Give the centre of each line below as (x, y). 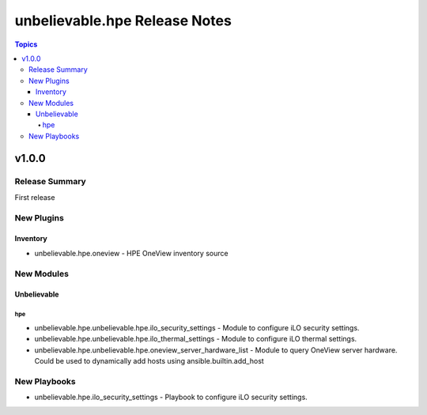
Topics (26, 44)
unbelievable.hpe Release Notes (123, 21)
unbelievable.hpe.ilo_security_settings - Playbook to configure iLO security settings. (171, 397)
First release (35, 197)
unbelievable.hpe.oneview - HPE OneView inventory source (131, 253)
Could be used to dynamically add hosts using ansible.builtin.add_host (149, 360)
